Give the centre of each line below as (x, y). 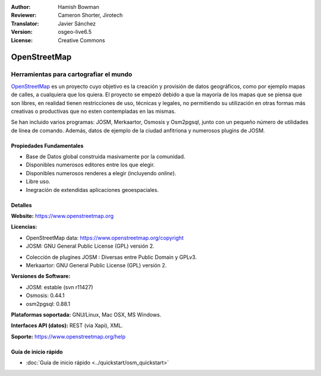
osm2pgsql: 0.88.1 (48, 304)
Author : (21, 7)
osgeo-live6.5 (75, 32)
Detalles (21, 205)
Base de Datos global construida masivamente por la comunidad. (106, 157)
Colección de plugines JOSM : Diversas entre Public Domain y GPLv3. (111, 257)
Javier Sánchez (77, 23)
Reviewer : (24, 15)
